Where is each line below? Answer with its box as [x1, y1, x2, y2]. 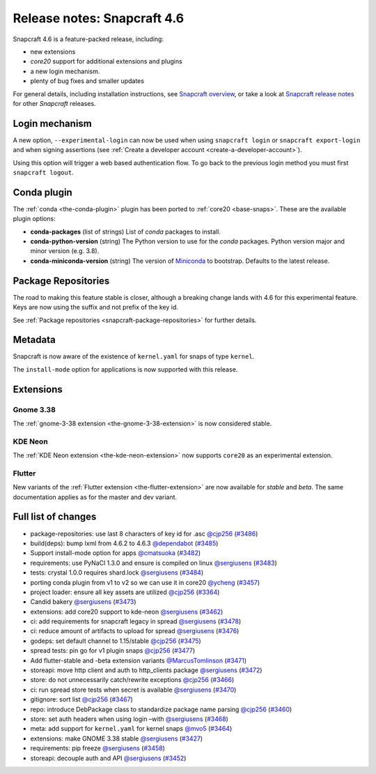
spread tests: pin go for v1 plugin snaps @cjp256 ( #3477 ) [30, 646, 196, 655]
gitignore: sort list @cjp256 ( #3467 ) [30, 695, 134, 704]
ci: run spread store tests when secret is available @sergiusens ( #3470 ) [30, 685, 237, 694]
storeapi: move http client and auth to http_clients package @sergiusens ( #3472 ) [30, 666, 263, 674]
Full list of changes [13, 511, 97, 523]
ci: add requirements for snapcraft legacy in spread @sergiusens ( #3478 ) [30, 617, 242, 625]
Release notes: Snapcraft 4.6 [13, 10, 185, 26]
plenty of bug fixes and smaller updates [30, 77, 144, 85]
